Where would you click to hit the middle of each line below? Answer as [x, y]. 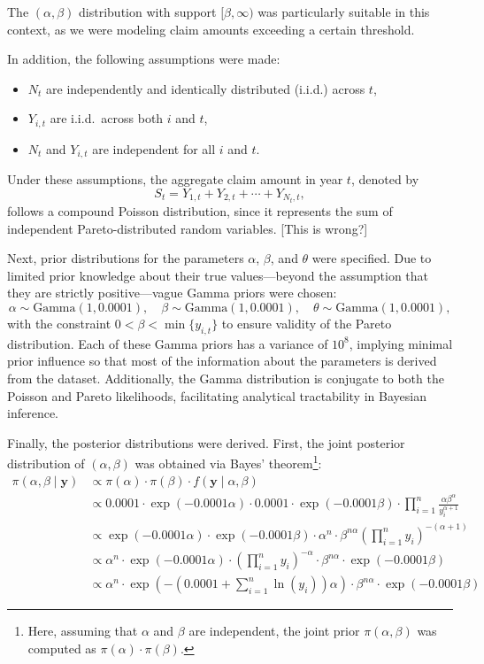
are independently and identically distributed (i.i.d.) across [206, 88]
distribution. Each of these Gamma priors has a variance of [168, 343]
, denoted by [385, 179]
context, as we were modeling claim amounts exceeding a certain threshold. [211, 29]
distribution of [46, 463]
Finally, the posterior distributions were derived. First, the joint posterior [206, 442]
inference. [33, 413]
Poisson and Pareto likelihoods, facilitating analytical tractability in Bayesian [217, 395]
